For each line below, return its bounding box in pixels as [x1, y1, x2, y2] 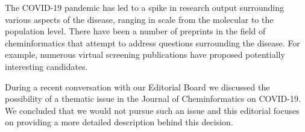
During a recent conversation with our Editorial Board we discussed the [5, 80, 270, 93]
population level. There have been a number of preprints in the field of [5, 25, 266, 37]
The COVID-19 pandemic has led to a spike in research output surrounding [5, 1, 285, 13]
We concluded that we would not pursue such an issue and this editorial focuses [5, 104, 300, 116]
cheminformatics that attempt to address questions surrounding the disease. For [5, 36, 300, 49]
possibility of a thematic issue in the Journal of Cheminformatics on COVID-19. [5, 92, 301, 105]
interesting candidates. [5, 60, 88, 72]
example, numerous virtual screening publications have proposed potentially [5, 48, 285, 61]
